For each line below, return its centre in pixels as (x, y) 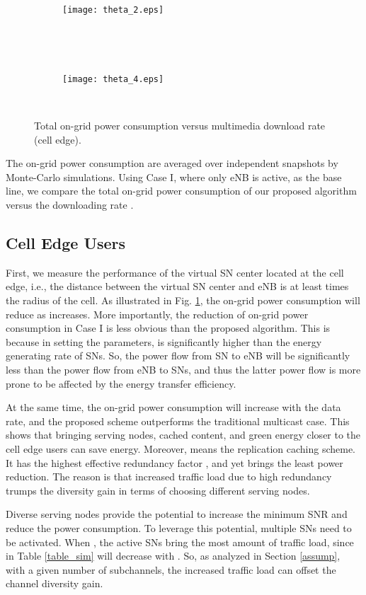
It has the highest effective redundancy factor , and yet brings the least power (175, 462)
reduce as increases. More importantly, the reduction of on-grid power (157, 314)
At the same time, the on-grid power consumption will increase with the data (173, 407)
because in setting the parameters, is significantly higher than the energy (164, 341)
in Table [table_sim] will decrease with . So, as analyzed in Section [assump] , (173, 556)
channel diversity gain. (55, 583)
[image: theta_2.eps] (113, 10)
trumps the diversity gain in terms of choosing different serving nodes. (158, 490)
